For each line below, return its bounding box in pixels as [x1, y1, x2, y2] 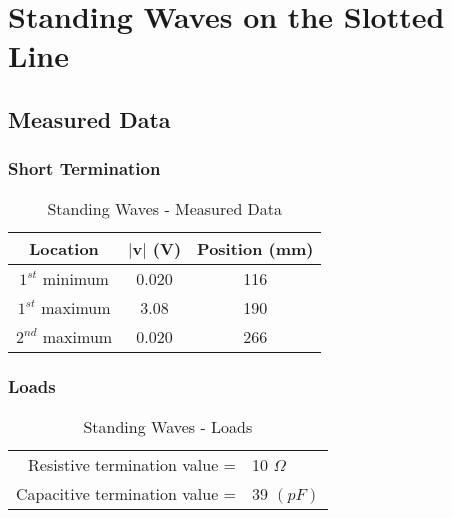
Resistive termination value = [28, 452, 237, 476]
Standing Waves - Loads [83, 414, 253, 438]
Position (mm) [197, 236, 314, 260]
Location [29, 236, 99, 260]
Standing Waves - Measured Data [47, 196, 283, 220]
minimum [42, 266, 109, 290]
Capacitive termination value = [16, 481, 237, 505]
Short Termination [8, 156, 161, 181]
